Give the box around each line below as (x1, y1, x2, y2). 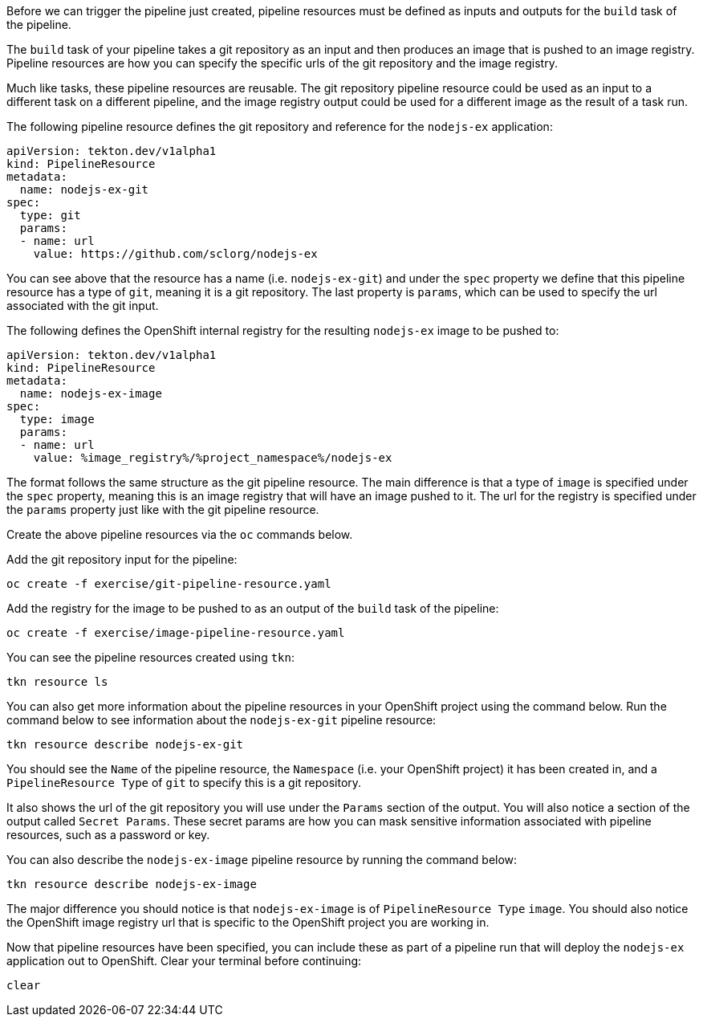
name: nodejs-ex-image (19, 387, 162, 400)
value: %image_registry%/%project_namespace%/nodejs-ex (33, 451, 392, 464)
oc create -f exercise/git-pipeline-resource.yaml (6, 577, 331, 590)
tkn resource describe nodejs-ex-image (6, 878, 257, 891)
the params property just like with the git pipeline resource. (6, 503, 319, 516)
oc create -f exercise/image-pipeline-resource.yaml (6, 626, 345, 639)
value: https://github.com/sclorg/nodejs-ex (33, 247, 318, 260)
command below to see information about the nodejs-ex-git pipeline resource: (6, 713, 437, 727)
